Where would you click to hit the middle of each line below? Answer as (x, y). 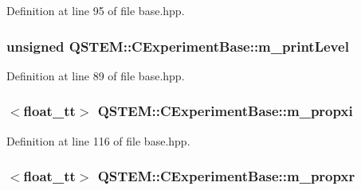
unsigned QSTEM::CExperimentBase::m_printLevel (178, 46)
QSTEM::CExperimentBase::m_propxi (225, 111)
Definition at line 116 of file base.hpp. (98, 140)
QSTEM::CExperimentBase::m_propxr (226, 176)
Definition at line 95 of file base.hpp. (96, 10)
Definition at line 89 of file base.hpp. (96, 75)
